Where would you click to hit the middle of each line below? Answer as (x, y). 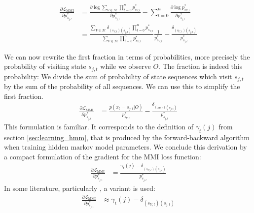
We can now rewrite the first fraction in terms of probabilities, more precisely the (127, 56)
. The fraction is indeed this (200, 66)
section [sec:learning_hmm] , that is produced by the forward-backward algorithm (127, 137)
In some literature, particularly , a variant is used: (80, 188)
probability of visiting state (45, 66)
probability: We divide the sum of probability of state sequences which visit (118, 76)
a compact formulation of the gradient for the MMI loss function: (103, 156)
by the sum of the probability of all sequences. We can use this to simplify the (122, 86)
